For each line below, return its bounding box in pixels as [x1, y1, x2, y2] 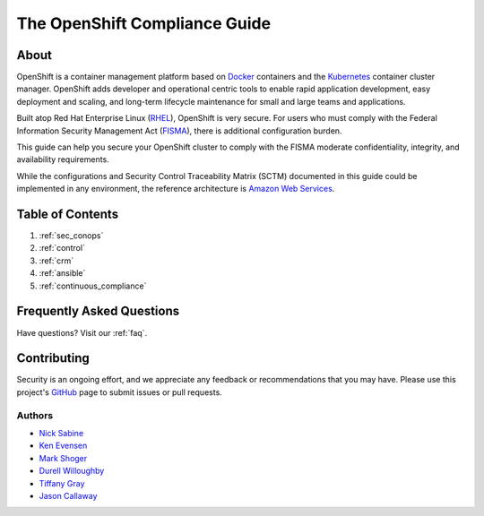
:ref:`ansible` [39, 268, 86, 279]
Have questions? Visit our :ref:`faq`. [16, 327, 148, 338]
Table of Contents [16, 207, 119, 221]
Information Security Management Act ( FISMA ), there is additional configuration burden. [16, 125, 342, 136]
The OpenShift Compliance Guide [16, 13, 272, 33]
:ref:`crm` [39, 255, 74, 266]
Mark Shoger [39, 452, 88, 463]
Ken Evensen [39, 440, 88, 451]
